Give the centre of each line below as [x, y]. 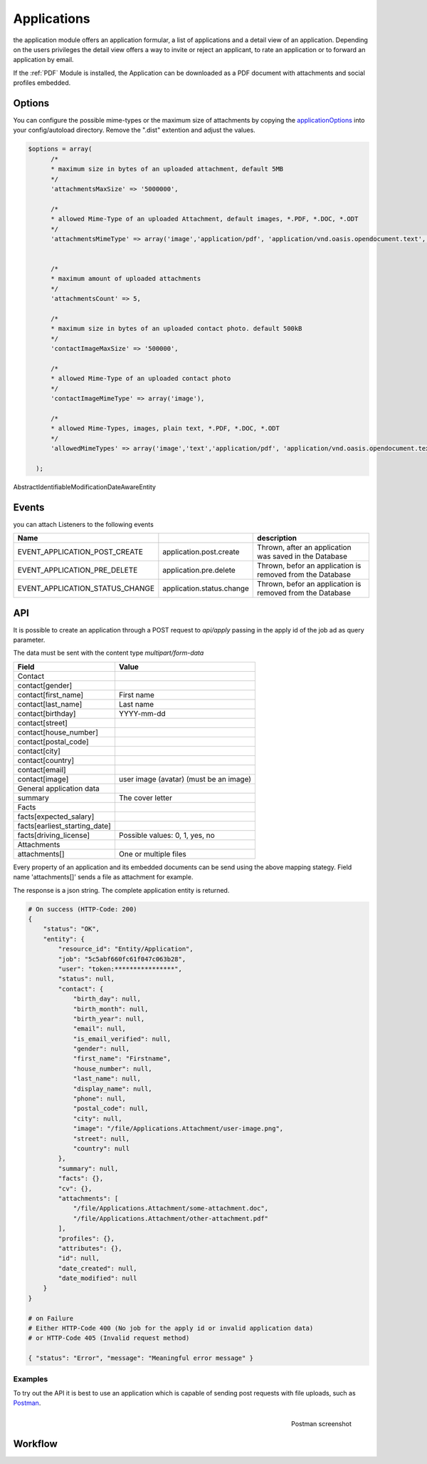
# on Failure [51, 1318]
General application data [58, 788]
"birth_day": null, [107, 999]
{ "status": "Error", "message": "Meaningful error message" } [141, 1358]
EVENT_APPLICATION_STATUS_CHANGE [86, 588]
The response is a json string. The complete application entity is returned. [121, 890]
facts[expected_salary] [56, 817]
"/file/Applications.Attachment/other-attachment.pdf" [171, 1218]
